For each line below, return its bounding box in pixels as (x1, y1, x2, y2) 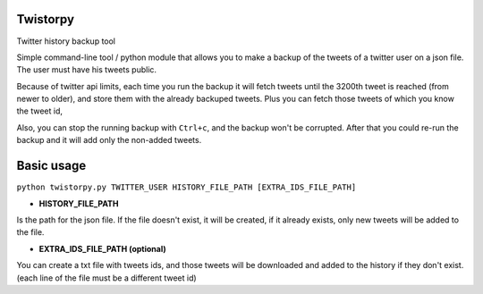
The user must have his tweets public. (16, 64, 157, 75)
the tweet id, (16, 105, 63, 116)
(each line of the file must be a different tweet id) (16, 273, 197, 283)
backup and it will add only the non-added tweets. (16, 135, 202, 146)
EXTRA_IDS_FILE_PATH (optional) (38, 243, 166, 254)
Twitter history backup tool (16, 36, 116, 46)
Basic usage (16, 158, 87, 173)
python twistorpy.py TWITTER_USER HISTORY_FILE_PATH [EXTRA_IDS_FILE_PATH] (16, 182, 357, 192)
